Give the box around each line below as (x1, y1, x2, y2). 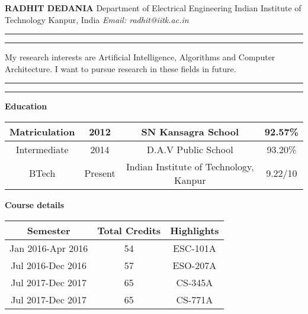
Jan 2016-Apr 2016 (9, 241, 88, 255)
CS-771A (176, 292, 213, 306)
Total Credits (97, 223, 161, 237)
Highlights (170, 223, 219, 237)
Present (84, 166, 115, 180)
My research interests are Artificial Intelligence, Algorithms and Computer (5, 51, 275, 63)
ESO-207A (172, 258, 217, 272)
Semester (27, 223, 70, 237)
